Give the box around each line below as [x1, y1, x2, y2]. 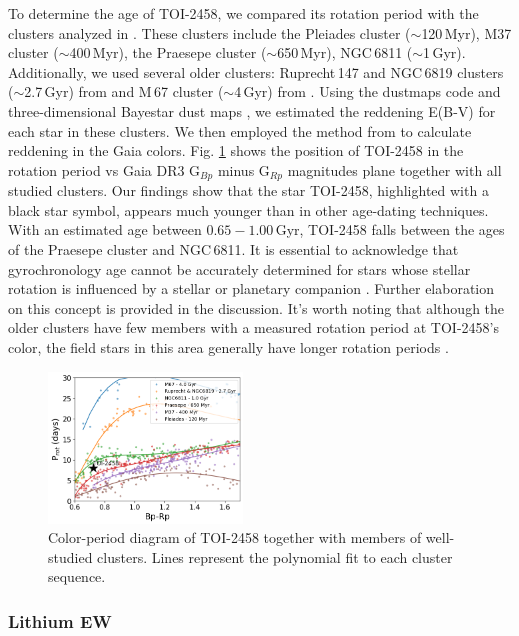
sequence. [48, 566, 106, 587]
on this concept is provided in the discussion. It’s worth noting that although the [8, 297, 505, 318]
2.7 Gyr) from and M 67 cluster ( [24, 81, 224, 102]
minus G [217, 159, 270, 180]
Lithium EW [8, 608, 112, 633]
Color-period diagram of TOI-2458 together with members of [48, 527, 422, 548]
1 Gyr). [423, 42, 466, 63]
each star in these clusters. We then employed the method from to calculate [8, 120, 472, 141]
